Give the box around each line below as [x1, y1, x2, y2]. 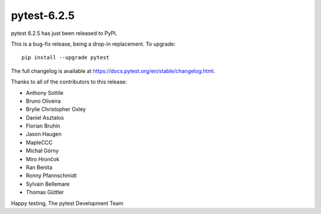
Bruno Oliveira [26, 97, 61, 104]
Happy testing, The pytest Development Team [11, 199, 124, 207]
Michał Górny [26, 147, 59, 154]
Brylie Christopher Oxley [26, 106, 86, 113]
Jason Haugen [26, 130, 62, 138]
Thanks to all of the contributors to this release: [11, 78, 127, 85]
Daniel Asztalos [26, 114, 64, 121]
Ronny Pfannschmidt [26, 172, 77, 179]
